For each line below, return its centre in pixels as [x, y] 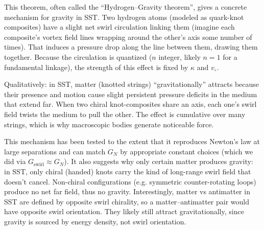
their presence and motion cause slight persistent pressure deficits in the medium [131, 94]
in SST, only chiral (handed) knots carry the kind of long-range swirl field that [128, 171]
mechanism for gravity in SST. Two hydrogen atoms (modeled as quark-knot [124, 17]
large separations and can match [55, 151]
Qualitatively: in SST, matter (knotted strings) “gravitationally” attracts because [132, 84]
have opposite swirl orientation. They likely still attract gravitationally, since [124, 211]
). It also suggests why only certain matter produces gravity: [159, 161]
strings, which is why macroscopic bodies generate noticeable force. [109, 124]
